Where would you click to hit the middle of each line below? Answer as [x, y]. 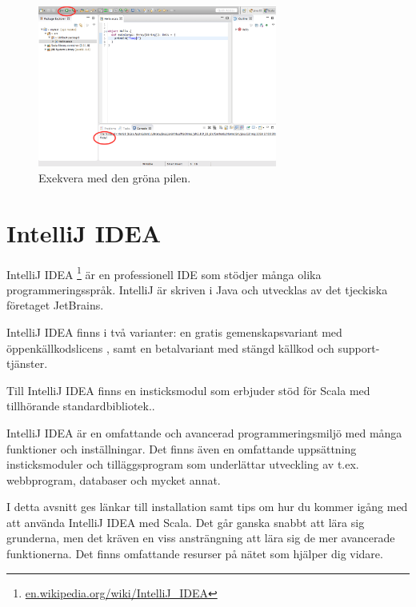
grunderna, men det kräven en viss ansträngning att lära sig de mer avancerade [201, 538]
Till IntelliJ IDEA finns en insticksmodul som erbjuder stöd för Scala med [188, 390]
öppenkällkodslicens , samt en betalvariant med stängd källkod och [170, 347]
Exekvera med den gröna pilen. [115, 177]
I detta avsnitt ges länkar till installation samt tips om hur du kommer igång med [207, 507]
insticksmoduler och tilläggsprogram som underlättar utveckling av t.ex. [183, 464]
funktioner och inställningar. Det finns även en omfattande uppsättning [182, 448]
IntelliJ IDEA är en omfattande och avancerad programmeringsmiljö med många [204, 432]
